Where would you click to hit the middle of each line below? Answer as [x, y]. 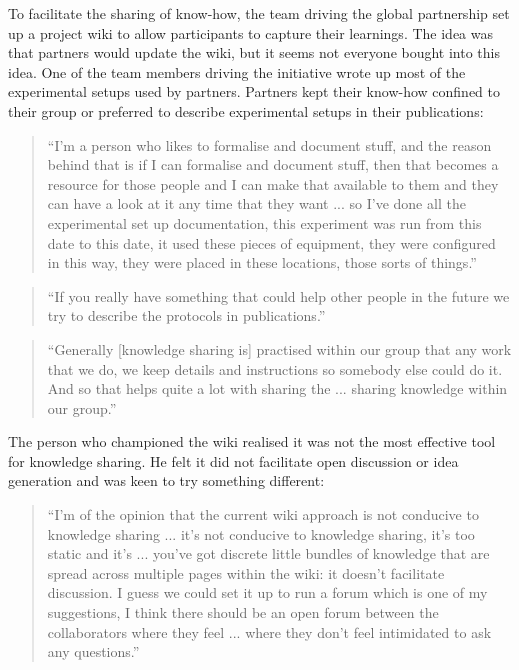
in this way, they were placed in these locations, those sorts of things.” [262, 262]
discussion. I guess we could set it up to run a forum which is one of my [267, 592]
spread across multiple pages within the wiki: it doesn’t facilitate [246, 572]
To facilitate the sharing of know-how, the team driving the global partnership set [259, 13]
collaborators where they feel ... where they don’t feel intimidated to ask [269, 631]
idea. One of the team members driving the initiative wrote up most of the [237, 71]
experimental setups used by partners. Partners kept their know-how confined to [254, 91]
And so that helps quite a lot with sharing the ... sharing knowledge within [277, 388]
